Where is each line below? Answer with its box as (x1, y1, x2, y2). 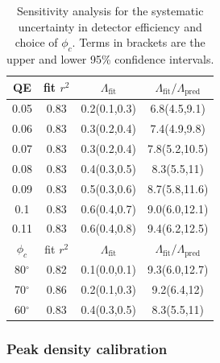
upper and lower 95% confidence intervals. (6, 50, 214, 67)
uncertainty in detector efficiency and (18, 18, 202, 35)
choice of (15, 34, 58, 51)
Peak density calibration (6, 338, 168, 358)
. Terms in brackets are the (72, 34, 205, 51)
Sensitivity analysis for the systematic (17, 2, 204, 19)
